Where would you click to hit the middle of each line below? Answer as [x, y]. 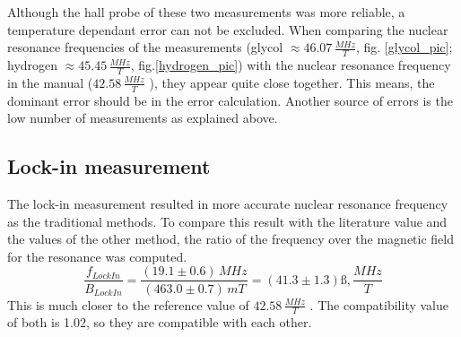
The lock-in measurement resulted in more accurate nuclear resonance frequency [228, 204]
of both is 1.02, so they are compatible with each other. [160, 322]
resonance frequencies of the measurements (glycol [145, 47]
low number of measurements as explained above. [143, 118]
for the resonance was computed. [97, 256]
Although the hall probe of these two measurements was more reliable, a [206, 12]
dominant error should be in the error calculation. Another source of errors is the [230, 100]
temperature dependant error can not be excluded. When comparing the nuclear [228, 29]
